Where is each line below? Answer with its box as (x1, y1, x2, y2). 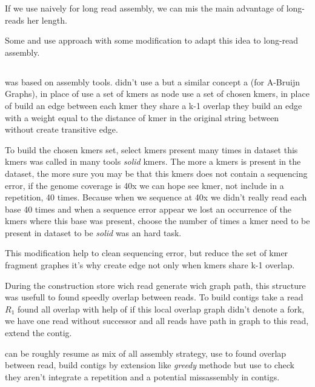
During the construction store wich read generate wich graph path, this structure (5, 279, 306, 291)
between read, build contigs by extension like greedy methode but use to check (5, 359, 294, 371)
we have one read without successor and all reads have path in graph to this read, (5, 314, 309, 327)
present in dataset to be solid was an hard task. (5, 226, 182, 239)
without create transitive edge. (5, 123, 118, 136)
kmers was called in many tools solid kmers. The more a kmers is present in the (5, 155, 301, 168)
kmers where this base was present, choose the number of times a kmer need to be (5, 214, 310, 227)
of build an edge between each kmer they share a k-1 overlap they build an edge (5, 99, 302, 111)
